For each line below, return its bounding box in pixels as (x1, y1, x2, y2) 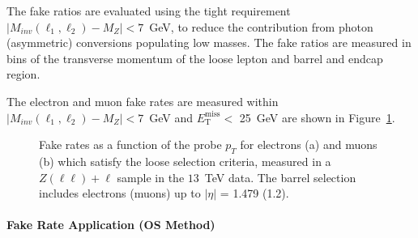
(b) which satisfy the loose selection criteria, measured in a (39, 152, 331, 169)
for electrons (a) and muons (240, 136, 377, 153)
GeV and (149, 108, 194, 125)
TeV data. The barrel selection (204, 168, 356, 185)
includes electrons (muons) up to (39, 185, 201, 202)
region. (6, 66, 41, 83)
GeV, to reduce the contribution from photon (149, 18, 373, 35)
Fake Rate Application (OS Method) (6, 216, 215, 233)
